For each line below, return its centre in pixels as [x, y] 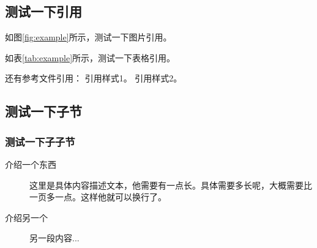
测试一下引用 [43, 11]
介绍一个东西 [31, 164]
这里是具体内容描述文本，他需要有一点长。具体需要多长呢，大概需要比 [171, 185]
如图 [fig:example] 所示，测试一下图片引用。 [88, 37]
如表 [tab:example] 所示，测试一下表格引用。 [90, 57]
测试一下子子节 [40, 141]
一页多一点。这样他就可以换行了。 [98, 197]
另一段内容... [54, 238]
